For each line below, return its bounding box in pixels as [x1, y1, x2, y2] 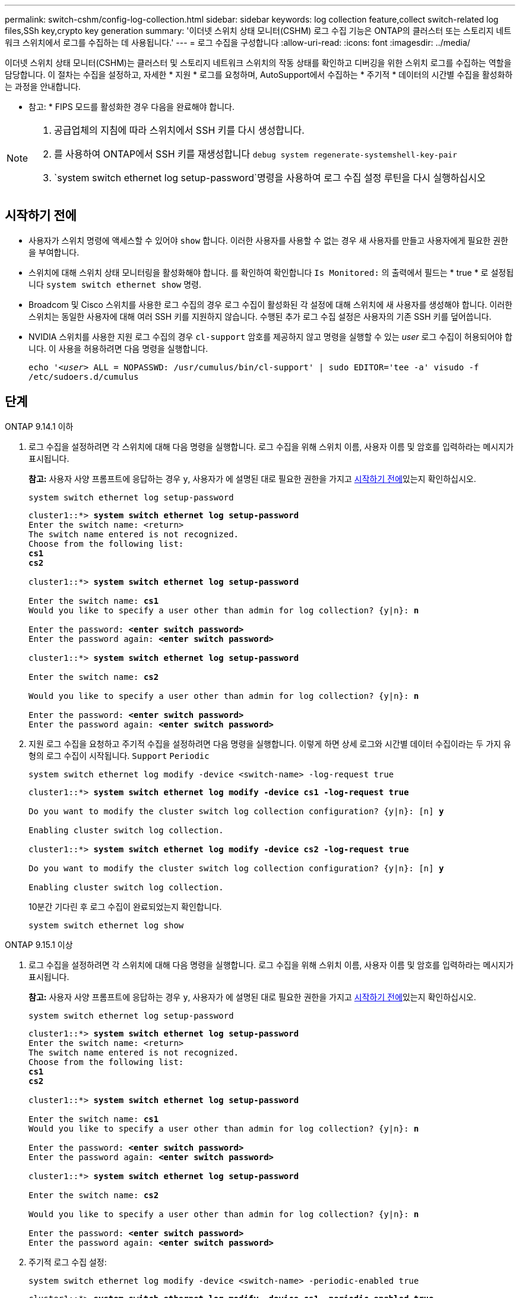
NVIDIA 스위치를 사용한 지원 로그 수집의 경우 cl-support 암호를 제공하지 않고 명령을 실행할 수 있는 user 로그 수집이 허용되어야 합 [28, 331, 513, 342]
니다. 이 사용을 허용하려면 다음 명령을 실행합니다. [28, 343, 208, 354]
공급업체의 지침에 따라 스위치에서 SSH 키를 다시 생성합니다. [54, 124, 305, 136]
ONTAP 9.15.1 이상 [5, 939, 73, 950]
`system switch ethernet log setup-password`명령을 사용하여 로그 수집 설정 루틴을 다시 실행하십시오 [54, 172, 486, 184]
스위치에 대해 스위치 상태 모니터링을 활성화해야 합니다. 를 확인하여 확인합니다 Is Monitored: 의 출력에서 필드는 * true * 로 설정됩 [28, 267, 514, 278]
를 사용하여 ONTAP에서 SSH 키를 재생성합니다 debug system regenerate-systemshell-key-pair [54, 148, 458, 160]
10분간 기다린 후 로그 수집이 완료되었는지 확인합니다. [28, 901, 222, 912]
